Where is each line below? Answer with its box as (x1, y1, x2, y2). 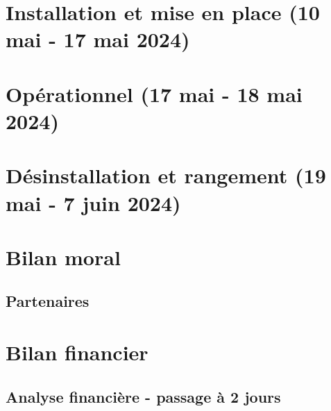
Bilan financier (6, 338, 148, 367)
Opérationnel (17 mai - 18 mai (6, 79, 303, 108)
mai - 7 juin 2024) (6, 188, 181, 217)
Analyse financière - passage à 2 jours (6, 385, 281, 407)
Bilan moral (6, 242, 121, 271)
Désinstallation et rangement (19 (6, 161, 326, 190)
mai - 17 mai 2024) (6, 25, 190, 53)
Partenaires (6, 290, 90, 312)
